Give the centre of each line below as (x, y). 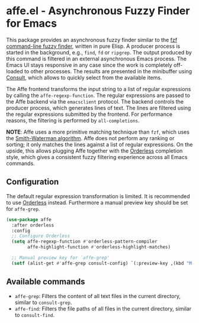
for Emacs (32, 23)
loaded (15, 71)
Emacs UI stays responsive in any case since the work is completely (89, 65)
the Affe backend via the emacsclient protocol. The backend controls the (95, 101)
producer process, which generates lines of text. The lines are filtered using (99, 108)
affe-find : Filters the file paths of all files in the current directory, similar (103, 308)
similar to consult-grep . (43, 302)
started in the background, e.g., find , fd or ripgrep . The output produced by (99, 52)
